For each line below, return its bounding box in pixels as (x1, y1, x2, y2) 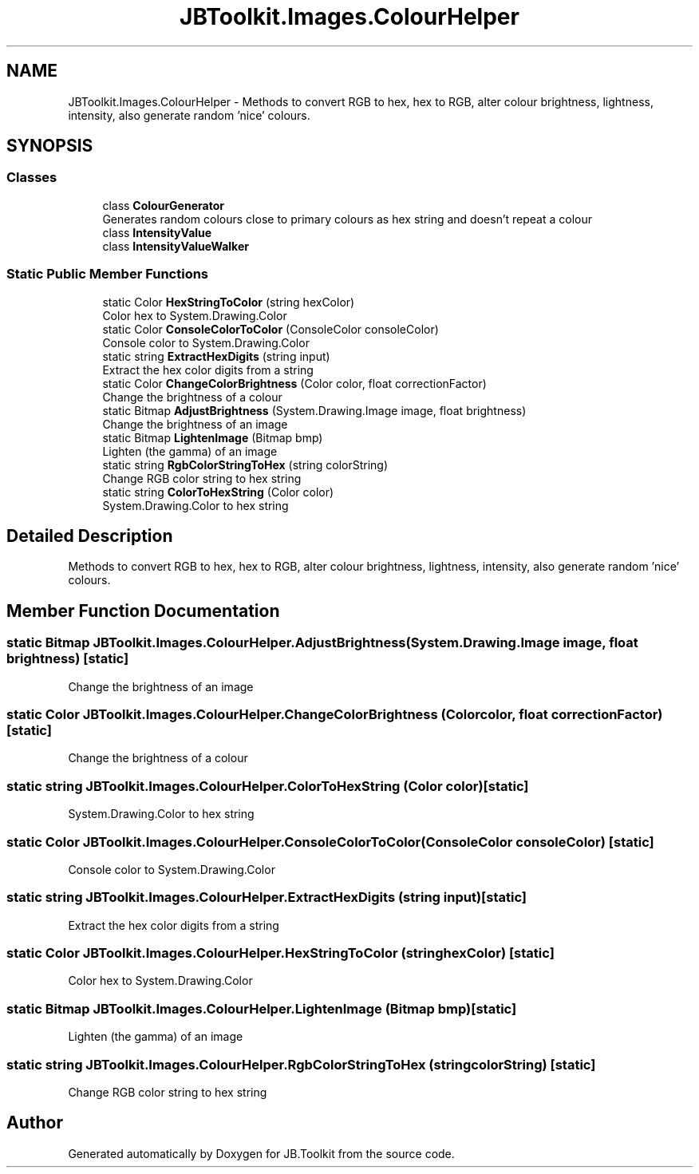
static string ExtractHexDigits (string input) (102, 349, 330, 363)
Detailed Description (6, 525, 173, 546)
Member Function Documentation (6, 600, 280, 621)
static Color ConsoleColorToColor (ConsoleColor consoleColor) (102, 322, 439, 336)
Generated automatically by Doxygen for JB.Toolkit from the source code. (68, 1146, 455, 1160)
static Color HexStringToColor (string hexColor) (102, 294, 355, 309)
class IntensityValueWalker (102, 239, 249, 253)
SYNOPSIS (6, 136, 93, 156)
